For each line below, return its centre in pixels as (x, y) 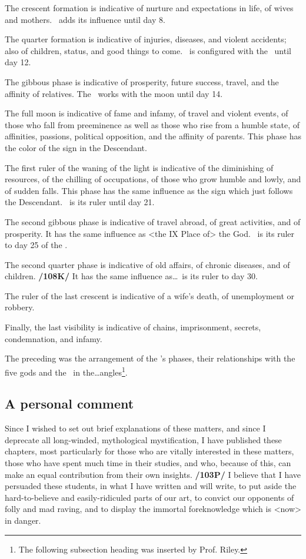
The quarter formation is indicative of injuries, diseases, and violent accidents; (146, 39)
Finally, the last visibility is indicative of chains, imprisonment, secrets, (133, 327)
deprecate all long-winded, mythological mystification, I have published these (143, 439)
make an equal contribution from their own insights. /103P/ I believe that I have (153, 474)
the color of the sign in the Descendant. (76, 147)
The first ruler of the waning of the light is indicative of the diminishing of (139, 167)
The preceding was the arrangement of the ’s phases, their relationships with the (150, 358)
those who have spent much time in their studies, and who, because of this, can (148, 463)
